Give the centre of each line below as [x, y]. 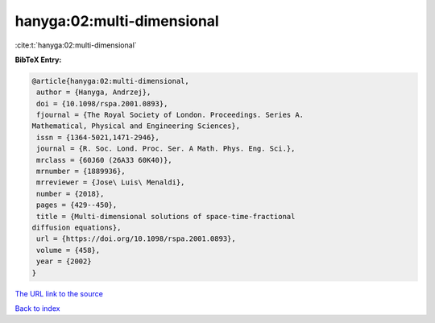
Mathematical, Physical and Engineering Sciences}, [136, 126]
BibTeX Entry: [38, 60]
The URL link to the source [59, 293]
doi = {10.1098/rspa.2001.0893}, [102, 104]
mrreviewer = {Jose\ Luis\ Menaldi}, [111, 182]
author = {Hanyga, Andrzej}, [94, 92]
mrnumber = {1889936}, [81, 172]
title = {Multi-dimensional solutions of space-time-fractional [166, 216]
